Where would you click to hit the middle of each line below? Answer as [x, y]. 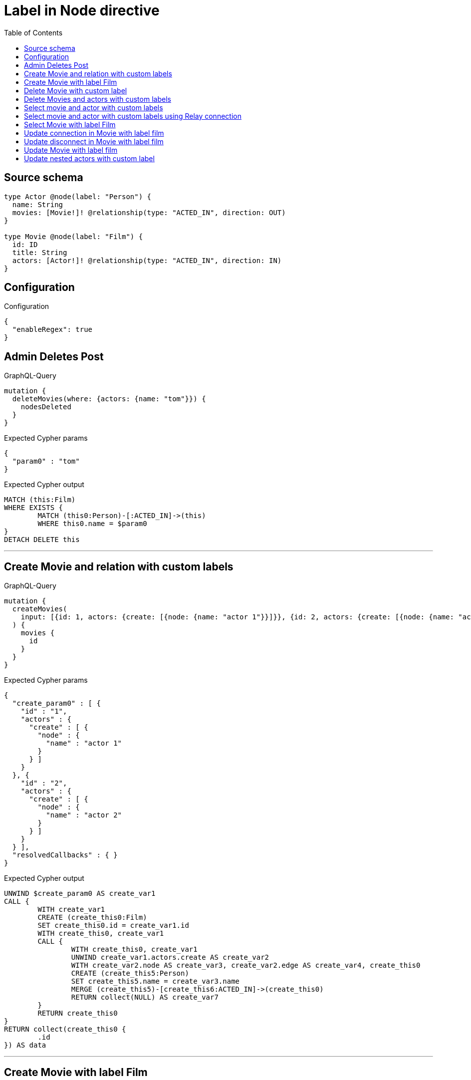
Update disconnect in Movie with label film [94, 141]
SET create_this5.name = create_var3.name [155, 981]
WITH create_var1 [71, 910]
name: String [38, 204]
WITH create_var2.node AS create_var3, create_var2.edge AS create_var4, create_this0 [246, 965]
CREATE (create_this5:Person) [130, 973]
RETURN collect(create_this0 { [65, 1029]
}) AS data [25, 1045]
